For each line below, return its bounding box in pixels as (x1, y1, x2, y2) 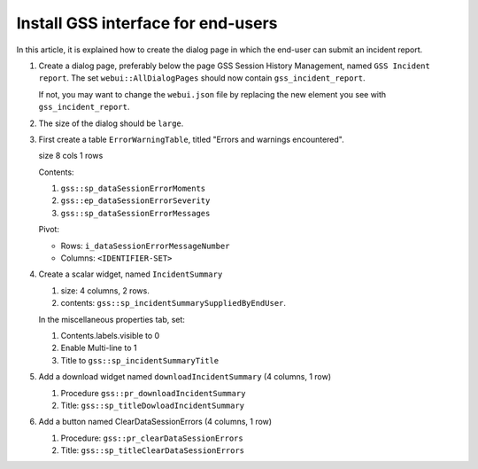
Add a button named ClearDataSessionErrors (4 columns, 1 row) (38, 417, 273, 427)
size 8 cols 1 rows (38, 151, 104, 161)
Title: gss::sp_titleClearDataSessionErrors (60, 445, 245, 456)
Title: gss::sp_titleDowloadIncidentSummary (60, 400, 245, 410)
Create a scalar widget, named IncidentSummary (38, 269, 223, 279)
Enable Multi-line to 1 (60, 342, 137, 354)
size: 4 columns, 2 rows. (60, 285, 150, 296)
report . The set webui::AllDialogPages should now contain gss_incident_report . (38, 73, 366, 83)
